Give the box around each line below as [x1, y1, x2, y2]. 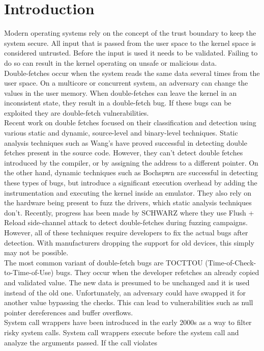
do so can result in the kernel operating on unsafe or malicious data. [4, 57, 217, 68]
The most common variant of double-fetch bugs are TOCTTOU [4, 257, 203, 267]
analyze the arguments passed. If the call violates [4, 337, 157, 347]
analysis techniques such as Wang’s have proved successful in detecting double [4, 137, 247, 148]
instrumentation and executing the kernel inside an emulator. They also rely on [4, 187, 252, 198]
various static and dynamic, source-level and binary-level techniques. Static [4, 127, 238, 138]
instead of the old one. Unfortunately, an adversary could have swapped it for [4, 287, 246, 298]
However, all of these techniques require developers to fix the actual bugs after [4, 227, 248, 237]
